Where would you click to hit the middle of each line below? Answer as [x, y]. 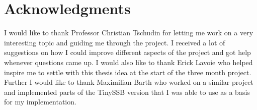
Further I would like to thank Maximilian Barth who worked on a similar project [129, 82]
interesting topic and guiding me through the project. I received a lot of [115, 42]
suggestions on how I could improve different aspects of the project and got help [127, 52]
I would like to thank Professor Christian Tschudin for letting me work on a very [129, 33]
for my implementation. [40, 102]
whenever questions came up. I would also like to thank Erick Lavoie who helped [128, 62]
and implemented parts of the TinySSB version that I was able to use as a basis [127, 92]
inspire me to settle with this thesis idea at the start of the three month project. [128, 72]
